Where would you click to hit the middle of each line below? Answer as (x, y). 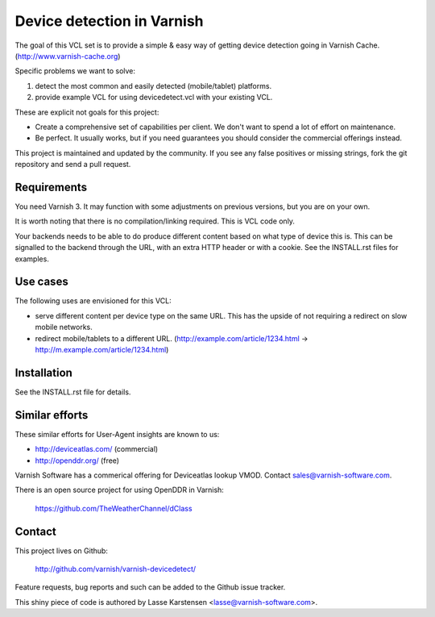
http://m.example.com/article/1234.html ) (102, 350)
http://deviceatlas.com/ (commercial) (97, 449)
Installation (43, 372)
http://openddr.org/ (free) (77, 461)
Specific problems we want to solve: (75, 71)
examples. (32, 259)
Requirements (51, 187)
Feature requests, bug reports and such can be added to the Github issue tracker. (150, 587)
